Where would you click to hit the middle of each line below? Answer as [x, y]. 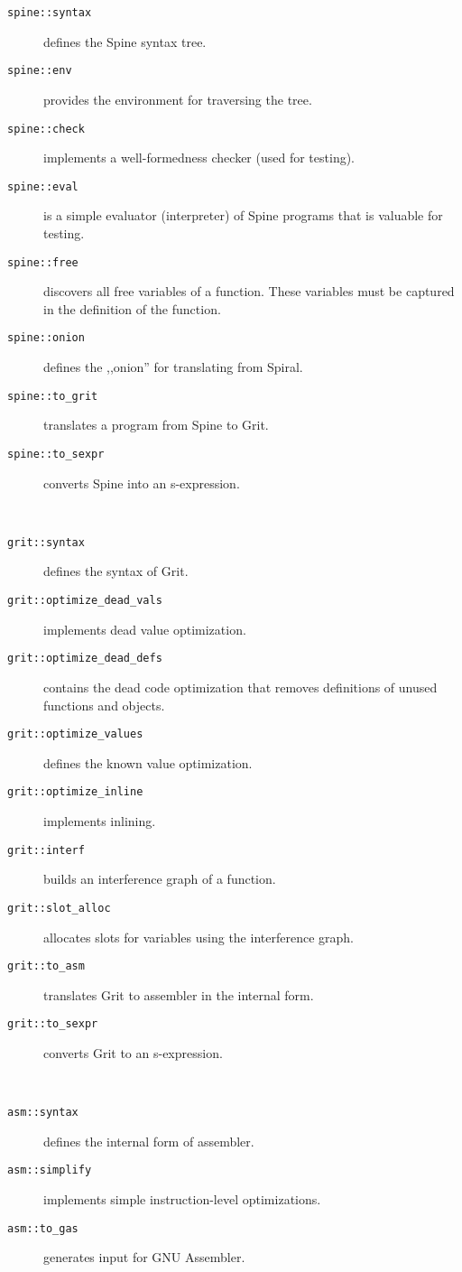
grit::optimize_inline [75, 792]
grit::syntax [46, 542]
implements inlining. [100, 821]
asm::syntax [43, 1113]
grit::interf [46, 850]
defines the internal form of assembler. [149, 1141]
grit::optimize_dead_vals [85, 601]
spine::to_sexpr [56, 454]
